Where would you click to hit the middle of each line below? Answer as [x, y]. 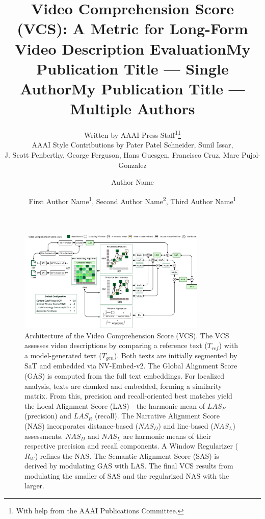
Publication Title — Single [132, 68]
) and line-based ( [186, 425]
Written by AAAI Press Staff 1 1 [132, 134]
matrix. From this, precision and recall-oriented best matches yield [128, 396]
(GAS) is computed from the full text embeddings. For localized [125, 375]
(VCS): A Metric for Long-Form [132, 28]
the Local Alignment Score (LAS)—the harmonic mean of [115, 405]
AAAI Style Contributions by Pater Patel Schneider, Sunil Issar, [132, 145]
